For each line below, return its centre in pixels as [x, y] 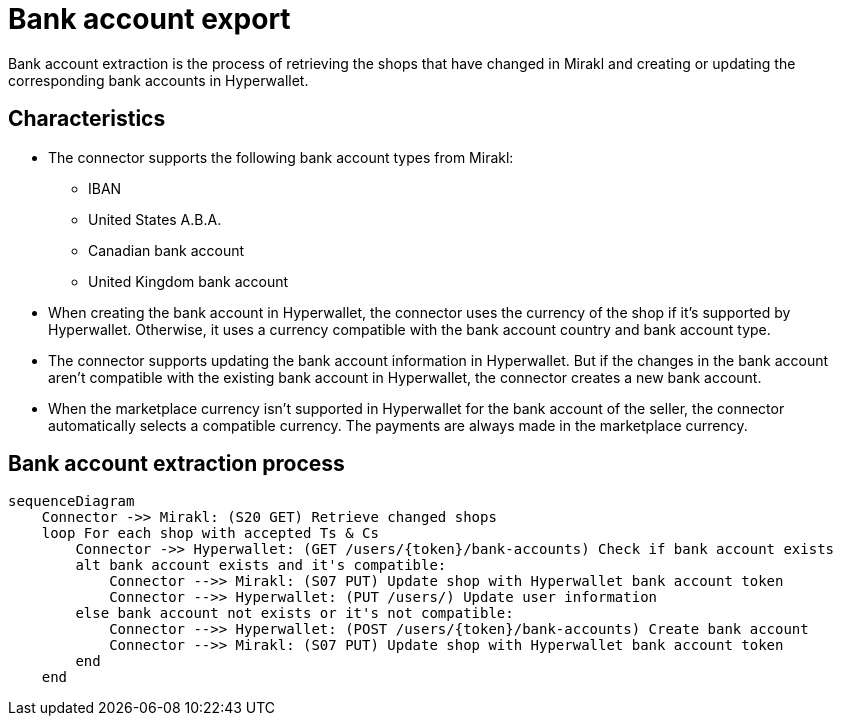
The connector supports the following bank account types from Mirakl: [281, 157]
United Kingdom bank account [188, 281]
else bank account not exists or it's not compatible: [294, 613]
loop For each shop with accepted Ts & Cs [210, 533]
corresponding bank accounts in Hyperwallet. [158, 80]
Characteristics [87, 119]
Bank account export [149, 19]
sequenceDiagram [71, 501]
